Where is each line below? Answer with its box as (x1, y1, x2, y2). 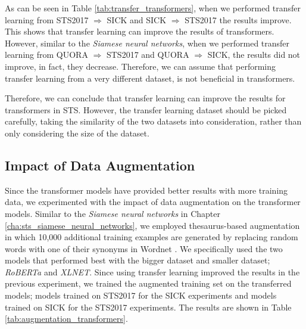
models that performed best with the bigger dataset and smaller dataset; (5, 254, 270, 266)
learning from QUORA (5, 48, 88, 61)
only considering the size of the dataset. (5, 126, 149, 139)
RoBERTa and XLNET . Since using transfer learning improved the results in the (5, 265, 300, 278)
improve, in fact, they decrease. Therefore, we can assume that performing (5, 60, 276, 72)
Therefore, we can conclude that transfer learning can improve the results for (5, 92, 286, 104)
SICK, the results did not (207, 48, 301, 61)
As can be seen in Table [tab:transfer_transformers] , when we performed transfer (5, 2, 301, 14)
